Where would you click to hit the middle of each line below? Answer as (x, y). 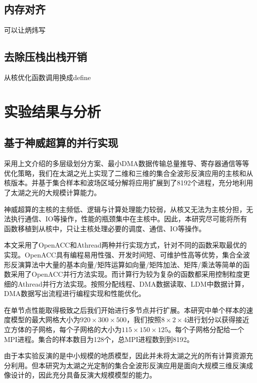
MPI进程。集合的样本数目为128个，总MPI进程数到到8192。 (99, 339)
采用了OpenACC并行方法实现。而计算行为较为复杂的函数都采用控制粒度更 (130, 274)
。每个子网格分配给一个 (206, 329)
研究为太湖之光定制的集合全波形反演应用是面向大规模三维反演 (146, 365)
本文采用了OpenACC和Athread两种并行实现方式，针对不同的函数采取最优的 (126, 245)
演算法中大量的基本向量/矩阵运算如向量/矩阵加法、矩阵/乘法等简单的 (130, 264)
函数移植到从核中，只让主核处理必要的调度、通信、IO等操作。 (105, 228)
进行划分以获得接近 (218, 319)
